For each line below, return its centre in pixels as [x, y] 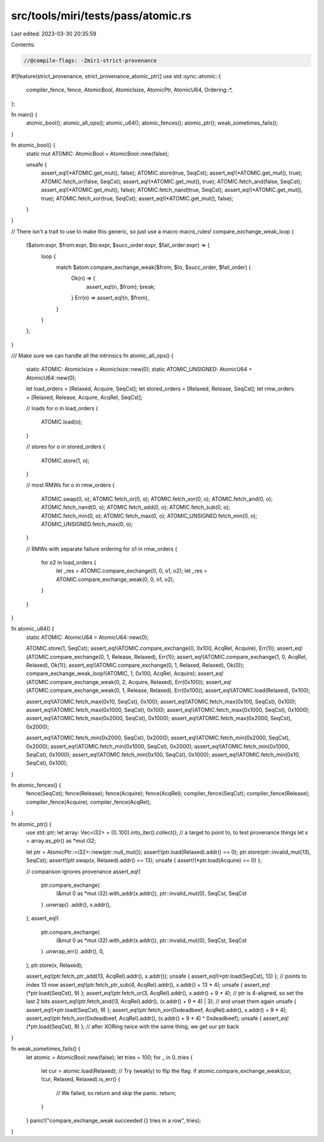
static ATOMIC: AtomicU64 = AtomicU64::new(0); [88, 637]
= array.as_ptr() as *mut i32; [61, 841]
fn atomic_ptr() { [31, 824]
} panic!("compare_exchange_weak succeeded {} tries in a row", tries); [113, 1120]
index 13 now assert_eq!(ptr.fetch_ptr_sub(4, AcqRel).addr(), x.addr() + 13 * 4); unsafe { [134, 984]
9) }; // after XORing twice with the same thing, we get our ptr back [157, 1026]
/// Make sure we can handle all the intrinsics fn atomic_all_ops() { [92, 356]
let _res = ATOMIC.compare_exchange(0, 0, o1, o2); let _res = [132, 571]
